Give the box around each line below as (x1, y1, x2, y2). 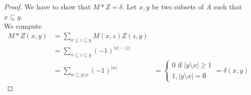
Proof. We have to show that (4, 1, 91, 11)
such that (213, 1, 242, 11)
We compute (4, 21, 42, 31)
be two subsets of (152, 1, 204, 11)
